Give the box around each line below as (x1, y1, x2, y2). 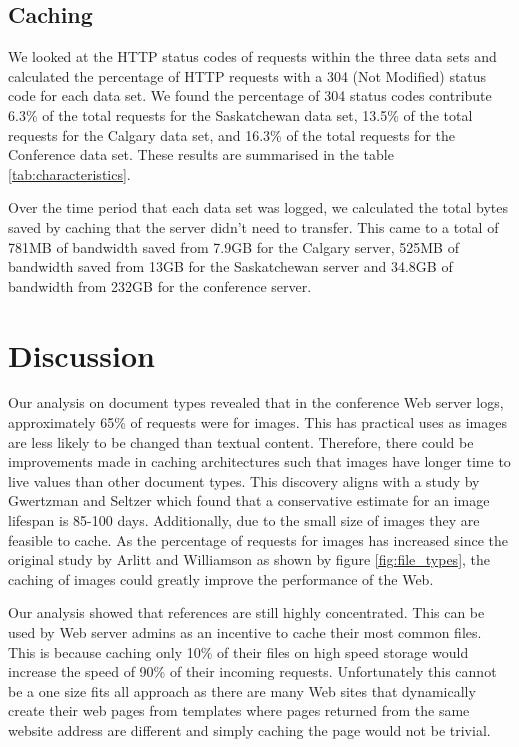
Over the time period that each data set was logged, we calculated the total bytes (8, 197, 508, 218)
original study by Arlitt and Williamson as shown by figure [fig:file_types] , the (8, 549, 491, 570)
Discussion (8, 334, 155, 375)
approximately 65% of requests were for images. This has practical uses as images (8, 412, 507, 433)
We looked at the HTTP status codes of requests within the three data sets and (8, 46, 497, 67)
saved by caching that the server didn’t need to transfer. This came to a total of (8, 216, 499, 237)
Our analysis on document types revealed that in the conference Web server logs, (8, 392, 504, 413)
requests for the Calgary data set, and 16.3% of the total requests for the (8, 124, 456, 145)
